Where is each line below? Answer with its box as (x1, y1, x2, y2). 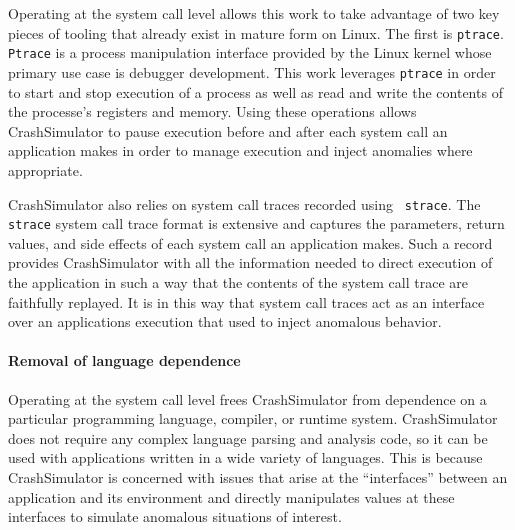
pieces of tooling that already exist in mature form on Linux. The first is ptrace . (8, 22, 504, 43)
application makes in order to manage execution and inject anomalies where (8, 140, 473, 161)
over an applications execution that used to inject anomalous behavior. (8, 311, 442, 332)
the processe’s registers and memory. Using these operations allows (8, 101, 417, 122)
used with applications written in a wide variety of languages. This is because (8, 447, 483, 468)
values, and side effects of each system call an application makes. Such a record (8, 232, 493, 253)
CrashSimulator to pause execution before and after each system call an (8, 120, 448, 141)
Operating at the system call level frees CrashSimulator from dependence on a (8, 388, 487, 409)
